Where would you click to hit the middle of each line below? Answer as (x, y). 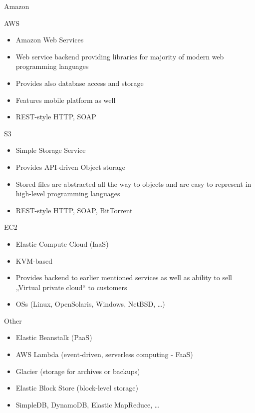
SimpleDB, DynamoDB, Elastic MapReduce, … (88, 404)
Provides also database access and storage (80, 83)
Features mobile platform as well (66, 100)
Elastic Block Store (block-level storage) (77, 388)
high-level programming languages (68, 194)
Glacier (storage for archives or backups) (78, 371)
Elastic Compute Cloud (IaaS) (62, 243)
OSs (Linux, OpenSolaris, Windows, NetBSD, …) (90, 304)
